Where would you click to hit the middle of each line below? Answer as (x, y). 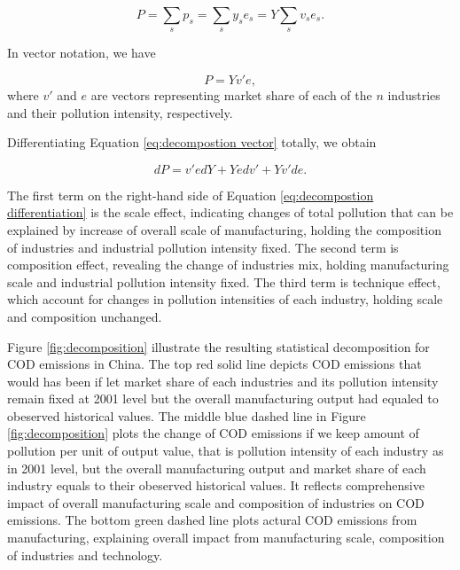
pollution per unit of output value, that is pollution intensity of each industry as (226, 451)
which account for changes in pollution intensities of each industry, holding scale (225, 299)
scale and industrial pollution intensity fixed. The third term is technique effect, (224, 281)
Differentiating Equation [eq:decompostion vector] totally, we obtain (192, 142)
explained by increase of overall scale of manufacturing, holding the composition (224, 229)
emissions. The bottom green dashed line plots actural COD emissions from (212, 520)
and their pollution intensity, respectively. (120, 112)
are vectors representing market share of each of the (231, 94)
